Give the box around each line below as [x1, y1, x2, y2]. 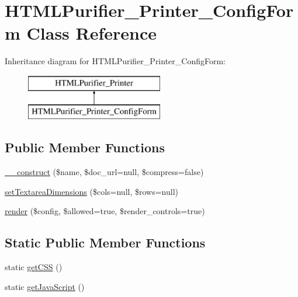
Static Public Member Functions [5, 233, 206, 251]
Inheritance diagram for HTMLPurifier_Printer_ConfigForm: [5, 55, 226, 67]
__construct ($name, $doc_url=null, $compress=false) [5, 166, 204, 178]
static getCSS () [5, 261, 63, 273]
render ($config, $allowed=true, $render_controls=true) [5, 205, 205, 217]
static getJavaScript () [5, 280, 85, 292]
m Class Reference [5, 21, 157, 45]
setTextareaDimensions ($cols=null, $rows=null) [5, 185, 178, 197]
